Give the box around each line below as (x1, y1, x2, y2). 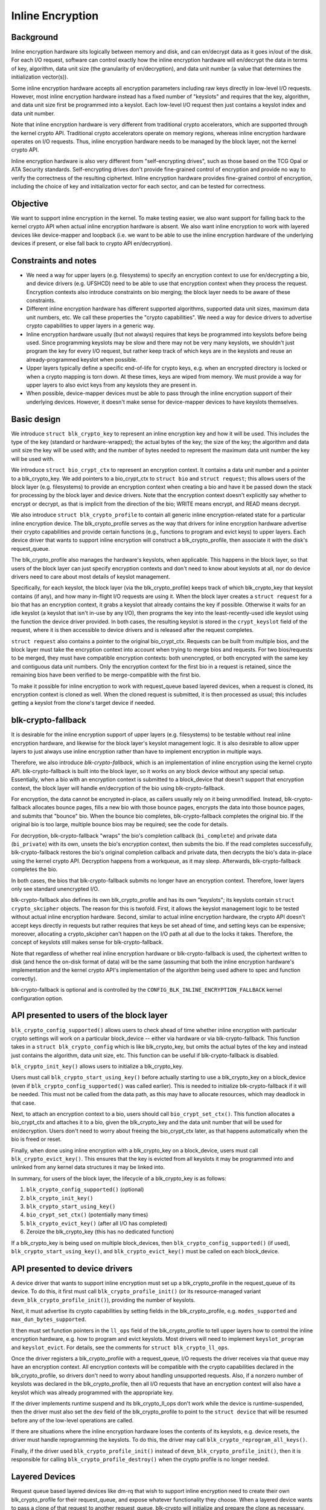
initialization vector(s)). (11, 73, 69, 81)
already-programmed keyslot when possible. (26, 356, 138, 363)
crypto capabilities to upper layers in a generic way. (26, 322, 155, 329)
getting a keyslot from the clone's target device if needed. (11, 699, 156, 707)
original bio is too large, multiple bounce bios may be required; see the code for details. (11, 821, 229, 828)
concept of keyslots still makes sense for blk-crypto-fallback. (11, 939, 164, 946)
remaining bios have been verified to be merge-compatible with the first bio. (11, 671, 201, 679)
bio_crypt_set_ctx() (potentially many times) (26, 1211, 149, 1218)
